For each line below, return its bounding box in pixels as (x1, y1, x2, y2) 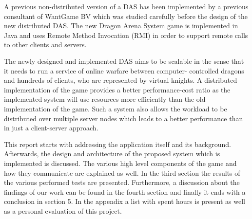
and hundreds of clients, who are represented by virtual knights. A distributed (4, 75, 237, 85)
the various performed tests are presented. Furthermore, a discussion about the (4, 177, 240, 187)
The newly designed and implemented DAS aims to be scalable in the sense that (4, 55, 244, 66)
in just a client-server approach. (4, 123, 98, 133)
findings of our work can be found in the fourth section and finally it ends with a (4, 186, 246, 197)
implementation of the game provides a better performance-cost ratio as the (4, 84, 231, 94)
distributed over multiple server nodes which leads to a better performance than (4, 113, 243, 123)
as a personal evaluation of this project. (4, 205, 122, 216)
